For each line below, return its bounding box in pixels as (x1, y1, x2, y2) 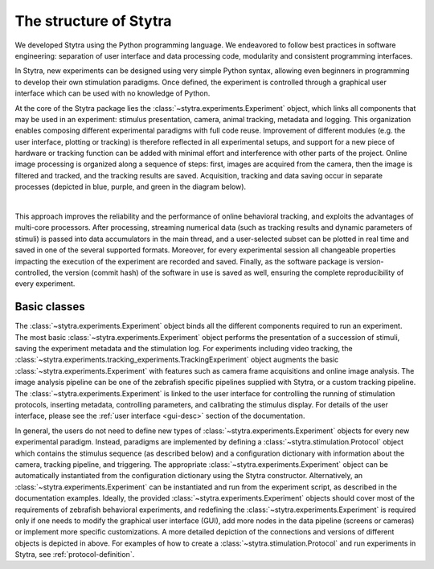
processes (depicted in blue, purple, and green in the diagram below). (14, 182, 247, 192)
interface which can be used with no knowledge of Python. (14, 88, 211, 98)
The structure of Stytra (14, 12, 172, 30)
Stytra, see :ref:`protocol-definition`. (14, 550, 135, 559)
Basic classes (14, 300, 85, 313)
